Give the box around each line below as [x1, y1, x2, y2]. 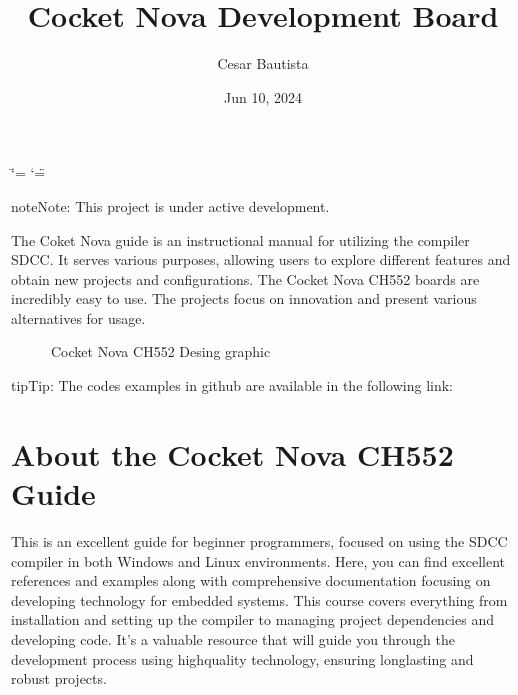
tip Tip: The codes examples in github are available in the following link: [11, 375, 454, 396]
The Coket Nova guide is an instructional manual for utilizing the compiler [11, 229, 470, 250]
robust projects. [11, 668, 107, 689]
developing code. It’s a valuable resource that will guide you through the [11, 628, 456, 649]
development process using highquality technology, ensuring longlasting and [11, 648, 474, 669]
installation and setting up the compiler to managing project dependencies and [11, 609, 494, 630]
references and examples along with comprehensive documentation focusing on [11, 570, 491, 591]
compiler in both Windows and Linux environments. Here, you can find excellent [11, 550, 505, 571]
